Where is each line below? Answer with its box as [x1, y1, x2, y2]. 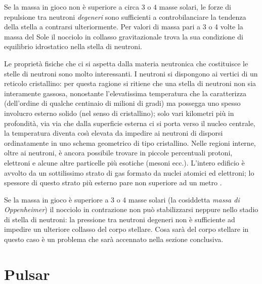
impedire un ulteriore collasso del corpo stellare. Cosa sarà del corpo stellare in [4, 224, 249, 234]
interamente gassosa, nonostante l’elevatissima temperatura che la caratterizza [4, 88, 246, 98]
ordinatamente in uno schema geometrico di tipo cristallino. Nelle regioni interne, [4, 137, 256, 148]
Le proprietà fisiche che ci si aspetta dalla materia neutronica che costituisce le [4, 58, 248, 68]
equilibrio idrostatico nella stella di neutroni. [4, 41, 142, 52]
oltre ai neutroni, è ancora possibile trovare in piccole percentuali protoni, [4, 147, 233, 158]
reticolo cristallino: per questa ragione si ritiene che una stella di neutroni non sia [4, 78, 256, 89]
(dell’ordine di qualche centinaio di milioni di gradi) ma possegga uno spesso [4, 98, 241, 108]
